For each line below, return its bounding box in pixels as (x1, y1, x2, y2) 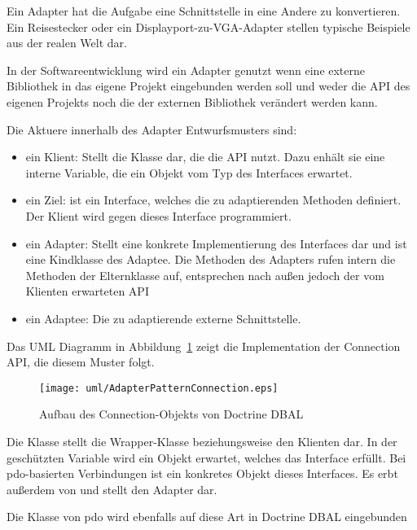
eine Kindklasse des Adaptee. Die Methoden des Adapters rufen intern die (25, 251, 396, 268)
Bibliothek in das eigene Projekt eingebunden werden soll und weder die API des (7, 77, 410, 94)
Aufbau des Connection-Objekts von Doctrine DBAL (39, 405, 304, 423)
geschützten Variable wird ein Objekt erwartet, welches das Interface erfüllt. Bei (7, 449, 406, 466)
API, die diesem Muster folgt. (7, 353, 155, 370)
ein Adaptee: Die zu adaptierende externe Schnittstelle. (25, 309, 301, 326)
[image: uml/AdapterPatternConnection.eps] (39, 382, 279, 394)
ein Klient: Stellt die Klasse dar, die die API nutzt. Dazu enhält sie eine (25, 148, 385, 165)
